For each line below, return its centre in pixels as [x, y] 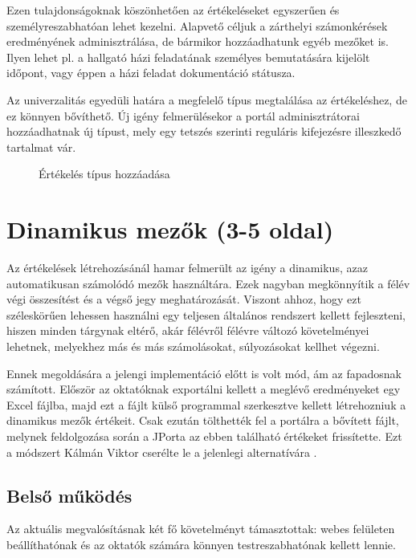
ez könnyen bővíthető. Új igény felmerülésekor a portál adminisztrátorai [183, 115]
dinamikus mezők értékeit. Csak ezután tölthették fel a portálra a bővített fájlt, [203, 420]
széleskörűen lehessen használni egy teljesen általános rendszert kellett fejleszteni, [206, 314]
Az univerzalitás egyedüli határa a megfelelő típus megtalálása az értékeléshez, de [207, 99]
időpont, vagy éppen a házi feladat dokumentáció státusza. [151, 73]
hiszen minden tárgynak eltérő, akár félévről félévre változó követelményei [188, 330]
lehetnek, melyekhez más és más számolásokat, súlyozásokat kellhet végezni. [193, 346]
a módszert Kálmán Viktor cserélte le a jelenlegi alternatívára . [162, 452]
